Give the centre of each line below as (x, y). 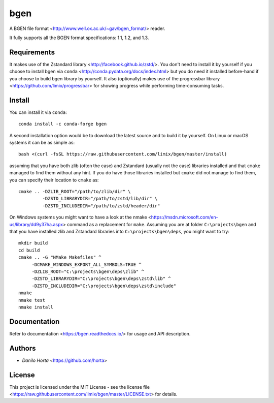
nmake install (36, 307)
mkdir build (33, 243)
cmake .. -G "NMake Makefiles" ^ (60, 257)
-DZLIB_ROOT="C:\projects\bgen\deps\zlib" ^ (88, 271)
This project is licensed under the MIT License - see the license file (79, 387)
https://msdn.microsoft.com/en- (184, 217)
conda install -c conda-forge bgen (63, 124)
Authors (23, 348)
